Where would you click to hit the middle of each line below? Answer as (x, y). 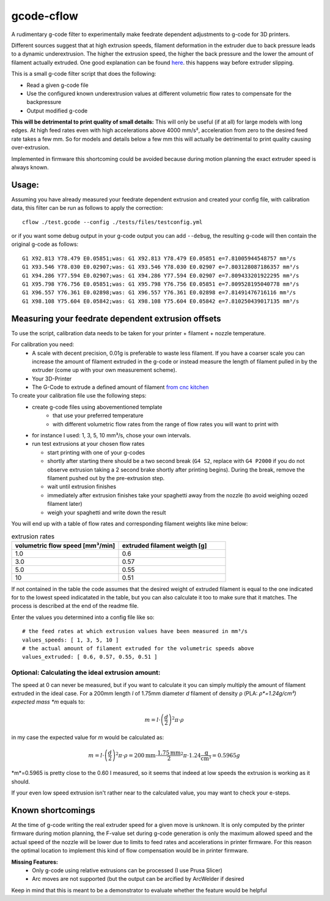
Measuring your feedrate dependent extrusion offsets (116, 318)
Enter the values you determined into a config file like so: (83, 617)
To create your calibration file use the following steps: (79, 396)
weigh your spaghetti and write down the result (107, 512)
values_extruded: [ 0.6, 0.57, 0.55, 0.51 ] (90, 657)
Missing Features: (35, 862)
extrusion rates (33, 536)
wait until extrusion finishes (82, 487)
